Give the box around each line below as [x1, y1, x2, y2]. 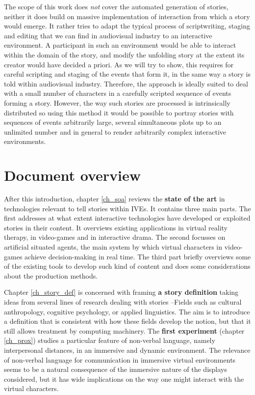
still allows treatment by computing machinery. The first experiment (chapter [4, 325, 245, 336]
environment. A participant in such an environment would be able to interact [4, 40, 236, 50]
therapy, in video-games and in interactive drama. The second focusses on [4, 232, 226, 242]
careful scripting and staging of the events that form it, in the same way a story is [4, 69, 251, 79]
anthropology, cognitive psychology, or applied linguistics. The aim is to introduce [4, 306, 250, 316]
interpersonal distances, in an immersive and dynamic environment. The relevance [4, 344, 251, 355]
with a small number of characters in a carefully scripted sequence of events [4, 88, 231, 98]
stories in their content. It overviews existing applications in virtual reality [4, 222, 228, 232]
